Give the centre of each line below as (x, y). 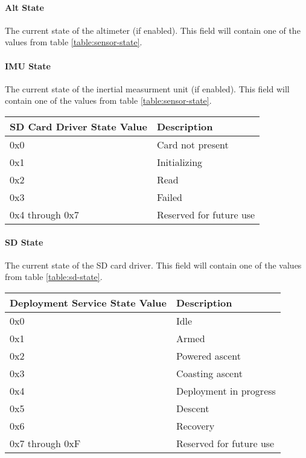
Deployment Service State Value (88, 302)
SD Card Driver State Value (78, 126)
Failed (169, 197)
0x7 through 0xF (45, 443)
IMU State (28, 65)
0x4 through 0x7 (44, 214)
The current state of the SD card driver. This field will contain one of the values (153, 265)
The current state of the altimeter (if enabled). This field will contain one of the (153, 30)
